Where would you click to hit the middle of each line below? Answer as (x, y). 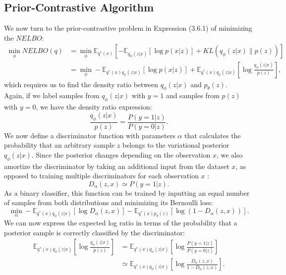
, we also (229, 154)
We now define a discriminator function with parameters (90, 135)
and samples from (193, 95)
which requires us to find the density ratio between (81, 84)
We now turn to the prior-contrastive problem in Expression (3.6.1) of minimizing (128, 28)
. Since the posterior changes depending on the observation (121, 154)
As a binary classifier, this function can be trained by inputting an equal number (127, 192)
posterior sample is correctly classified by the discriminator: (94, 232)
